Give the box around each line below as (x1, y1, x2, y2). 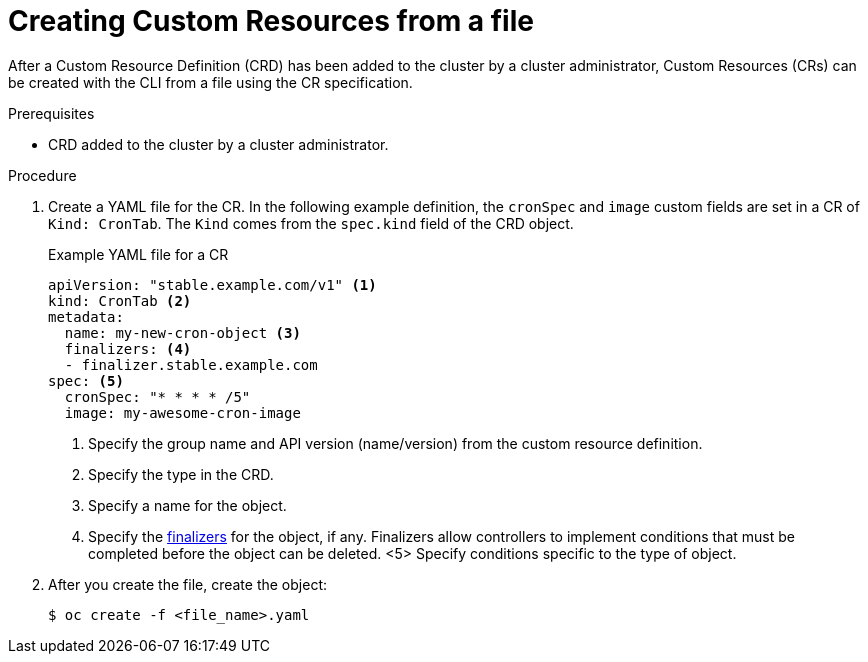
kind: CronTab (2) (48, 292, 192, 309)
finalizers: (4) (64, 340, 192, 357)
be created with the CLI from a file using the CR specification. (8, 73, 413, 91)
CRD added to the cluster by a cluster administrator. (48, 135, 389, 153)
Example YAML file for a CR (48, 245, 229, 263)
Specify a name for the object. (88, 496, 287, 514)
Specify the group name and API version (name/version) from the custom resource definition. (88, 434, 703, 452)
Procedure (8, 166, 77, 184)
